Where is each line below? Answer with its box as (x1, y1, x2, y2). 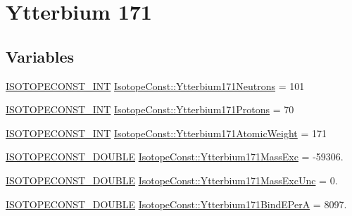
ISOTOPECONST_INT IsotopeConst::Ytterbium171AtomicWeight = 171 (6, 125, 327, 140)
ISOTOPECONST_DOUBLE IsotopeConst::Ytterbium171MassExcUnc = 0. (6, 172, 338, 187)
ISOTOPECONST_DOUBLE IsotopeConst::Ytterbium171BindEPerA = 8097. (6, 196, 347, 211)
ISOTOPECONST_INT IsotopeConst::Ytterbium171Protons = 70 (6, 102, 294, 117)
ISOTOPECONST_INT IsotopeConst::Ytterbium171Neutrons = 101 (6, 78, 305, 93)
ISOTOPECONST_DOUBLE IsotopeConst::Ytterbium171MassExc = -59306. (6, 149, 344, 164)
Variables (6, 45, 75, 67)
